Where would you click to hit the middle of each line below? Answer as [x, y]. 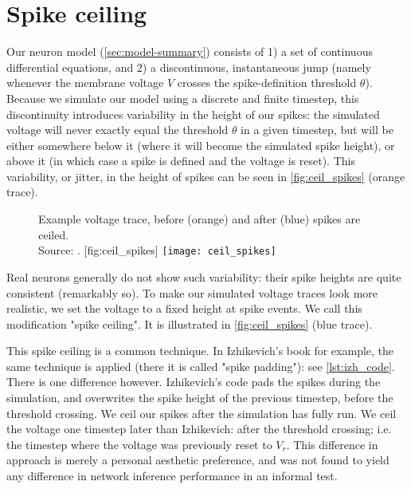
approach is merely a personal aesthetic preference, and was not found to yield [198, 460]
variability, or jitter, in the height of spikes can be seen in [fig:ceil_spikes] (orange [206, 176]
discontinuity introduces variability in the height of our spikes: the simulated [193, 114]
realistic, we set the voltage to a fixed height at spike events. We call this [184, 308]
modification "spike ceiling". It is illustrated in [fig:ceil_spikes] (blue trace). [190, 323]
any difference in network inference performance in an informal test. [172, 476]
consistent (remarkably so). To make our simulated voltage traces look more [192, 292]
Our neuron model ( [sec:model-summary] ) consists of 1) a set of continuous [190, 51]
